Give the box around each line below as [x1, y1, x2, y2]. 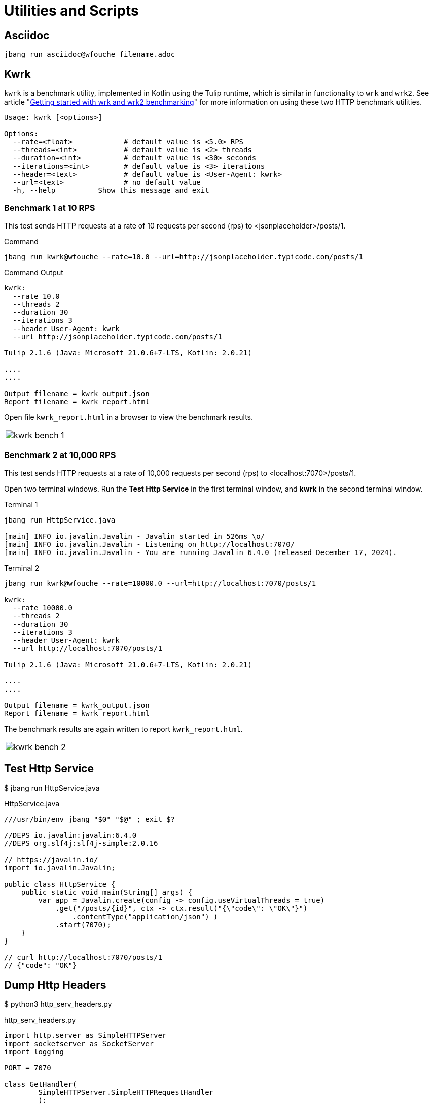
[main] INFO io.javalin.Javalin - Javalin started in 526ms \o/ [4, 532, 265, 540]
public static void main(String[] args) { [21, 888, 192, 897]
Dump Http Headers [4, 978, 106, 991]
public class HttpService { [4, 880, 116, 889]
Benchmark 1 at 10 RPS [4, 203, 95, 213]
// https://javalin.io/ [4, 856, 98, 864]
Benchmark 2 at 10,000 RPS [4, 450, 116, 461]
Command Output [4, 268, 63, 277]
